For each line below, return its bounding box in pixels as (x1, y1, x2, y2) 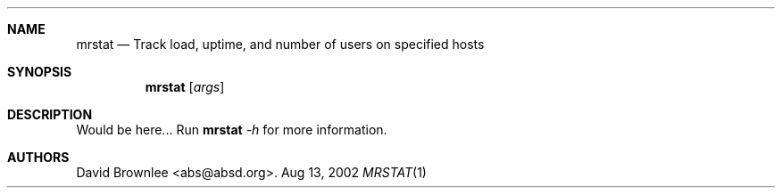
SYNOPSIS (7, 64, 72, 79)
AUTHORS (7, 150, 70, 165)
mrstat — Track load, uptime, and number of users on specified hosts (76, 37, 485, 52)
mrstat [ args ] (145, 79, 225, 94)
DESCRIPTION (7, 107, 93, 122)
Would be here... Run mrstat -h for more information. (76, 122, 387, 137)
